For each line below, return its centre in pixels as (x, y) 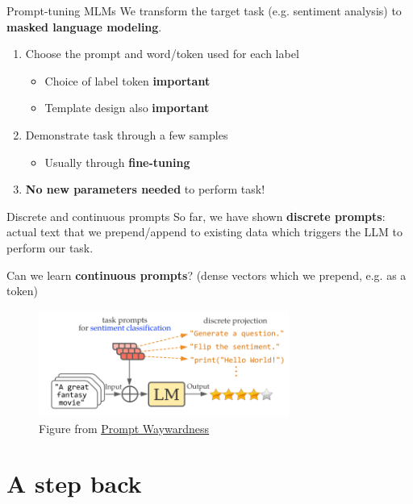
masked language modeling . (84, 26)
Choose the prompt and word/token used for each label (162, 54)
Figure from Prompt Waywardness (124, 428)
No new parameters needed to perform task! (145, 189)
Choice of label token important (127, 80)
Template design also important (127, 108)
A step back (74, 483)
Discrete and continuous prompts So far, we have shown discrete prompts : (196, 216)
